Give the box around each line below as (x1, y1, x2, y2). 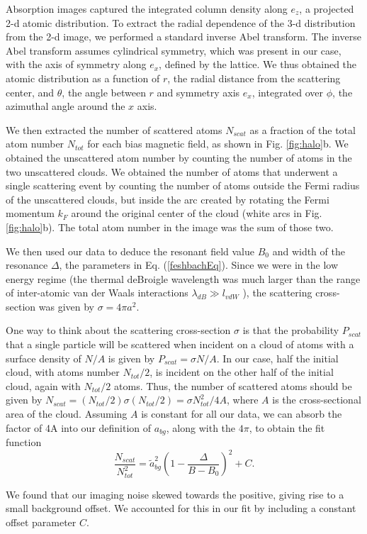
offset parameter (6, 514, 77, 529)
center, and (6, 84, 55, 99)
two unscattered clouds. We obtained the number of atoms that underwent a (6, 164, 338, 179)
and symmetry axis (157, 84, 240, 99)
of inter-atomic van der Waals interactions (6, 285, 188, 300)
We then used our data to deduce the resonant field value (6, 243, 255, 258)
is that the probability (242, 323, 339, 338)
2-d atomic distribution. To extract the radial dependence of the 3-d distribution (6, 15, 356, 30)
